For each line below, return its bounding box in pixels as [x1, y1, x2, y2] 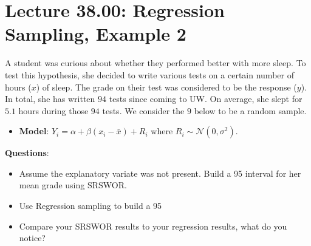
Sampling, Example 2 [5, 21, 186, 46]
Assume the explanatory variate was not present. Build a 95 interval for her [19, 166, 301, 179]
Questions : [5, 146, 49, 159]
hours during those [18, 104, 89, 117]
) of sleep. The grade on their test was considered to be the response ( [36, 80, 297, 93]
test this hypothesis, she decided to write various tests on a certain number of [5, 68, 294, 81]
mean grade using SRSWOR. [19, 179, 127, 191]
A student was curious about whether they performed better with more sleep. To [5, 56, 306, 69]
